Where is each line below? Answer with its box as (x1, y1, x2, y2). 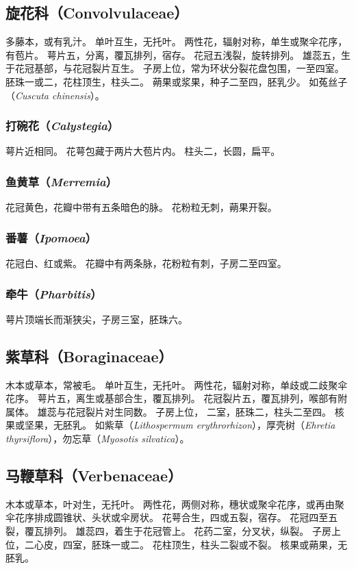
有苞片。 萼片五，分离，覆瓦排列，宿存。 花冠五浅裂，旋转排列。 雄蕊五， (5, 47, 341, 62)
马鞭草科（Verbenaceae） (5, 464, 183, 485)
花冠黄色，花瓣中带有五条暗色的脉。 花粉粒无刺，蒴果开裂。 (5, 200, 277, 214)
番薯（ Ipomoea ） (5, 229, 97, 246)
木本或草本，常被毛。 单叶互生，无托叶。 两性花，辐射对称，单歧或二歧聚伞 (5, 377, 348, 392)
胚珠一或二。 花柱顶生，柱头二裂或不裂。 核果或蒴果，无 (91, 537, 348, 551)
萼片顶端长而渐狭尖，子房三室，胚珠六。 (5, 312, 188, 326)
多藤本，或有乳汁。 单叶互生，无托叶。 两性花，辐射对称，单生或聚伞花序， (5, 34, 348, 49)
